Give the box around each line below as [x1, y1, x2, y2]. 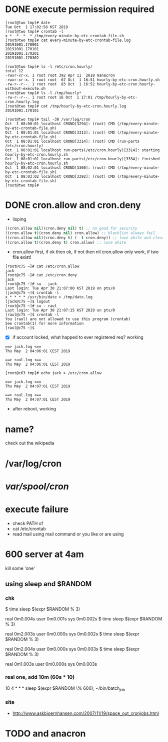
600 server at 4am [5, 549, 84, 560]
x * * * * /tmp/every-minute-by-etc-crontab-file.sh [5, 33, 124, 38]
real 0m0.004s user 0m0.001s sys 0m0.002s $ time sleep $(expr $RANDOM [5, 616, 162, 622]
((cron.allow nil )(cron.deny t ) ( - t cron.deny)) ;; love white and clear [5, 235, 164, 240]
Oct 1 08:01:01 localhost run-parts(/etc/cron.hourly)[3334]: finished [5, 156, 160, 161]
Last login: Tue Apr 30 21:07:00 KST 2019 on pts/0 [5, 286, 115, 291]
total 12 [5, 68, 23, 73]
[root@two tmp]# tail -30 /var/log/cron [5, 117, 91, 122]
